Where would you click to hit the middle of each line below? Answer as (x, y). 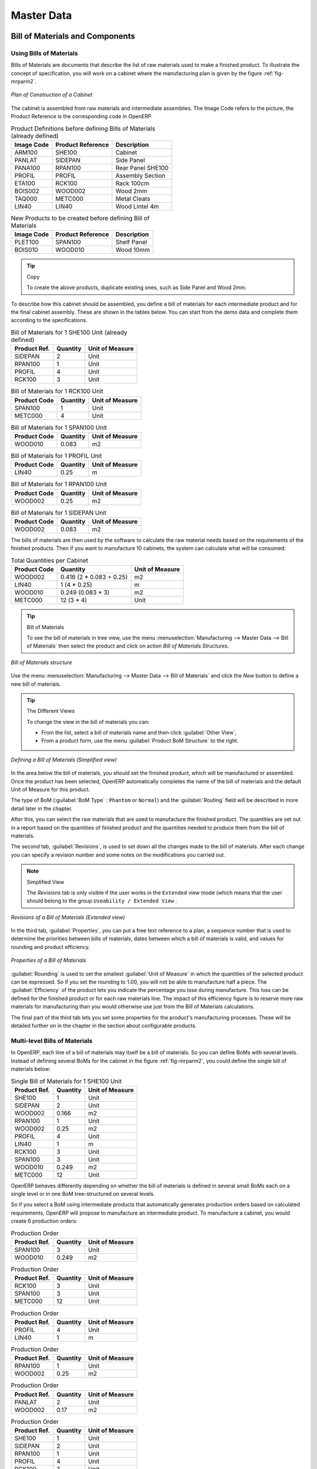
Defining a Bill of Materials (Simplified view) (64, 759)
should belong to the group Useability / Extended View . (102, 901)
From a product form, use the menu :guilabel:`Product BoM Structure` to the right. (140, 741)
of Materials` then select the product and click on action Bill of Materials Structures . (128, 646)
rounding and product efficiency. (50, 947)
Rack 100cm (132, 183)
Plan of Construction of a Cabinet (52, 95)
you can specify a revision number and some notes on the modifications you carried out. (118, 854)
